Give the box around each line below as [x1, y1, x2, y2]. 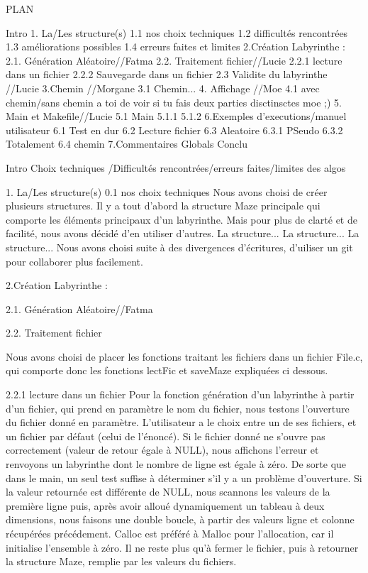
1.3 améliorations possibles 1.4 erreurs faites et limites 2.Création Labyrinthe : [6, 39, 345, 54]
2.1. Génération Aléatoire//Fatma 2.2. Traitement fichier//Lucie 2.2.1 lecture [6, 53, 342, 67]
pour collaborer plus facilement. [6, 253, 143, 268]
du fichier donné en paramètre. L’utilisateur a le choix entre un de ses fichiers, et [6, 415, 357, 430]
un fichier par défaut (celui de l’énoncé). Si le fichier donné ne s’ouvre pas [6, 428, 325, 443]
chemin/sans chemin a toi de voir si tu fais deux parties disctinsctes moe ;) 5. [6, 94, 342, 109]
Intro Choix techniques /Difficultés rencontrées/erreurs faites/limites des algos [6, 160, 346, 175]
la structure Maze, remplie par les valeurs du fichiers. [6, 554, 237, 569]
